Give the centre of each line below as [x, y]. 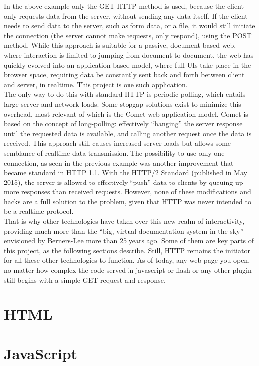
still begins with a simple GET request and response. [85, 279]
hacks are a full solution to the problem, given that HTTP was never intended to [128, 201]
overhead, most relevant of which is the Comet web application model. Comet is [126, 113]
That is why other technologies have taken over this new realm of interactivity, [124, 221]
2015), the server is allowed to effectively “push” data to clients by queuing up [124, 182]
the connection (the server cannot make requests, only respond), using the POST [128, 35]
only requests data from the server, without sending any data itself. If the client [126, 16]
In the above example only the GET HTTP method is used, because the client [124, 6]
